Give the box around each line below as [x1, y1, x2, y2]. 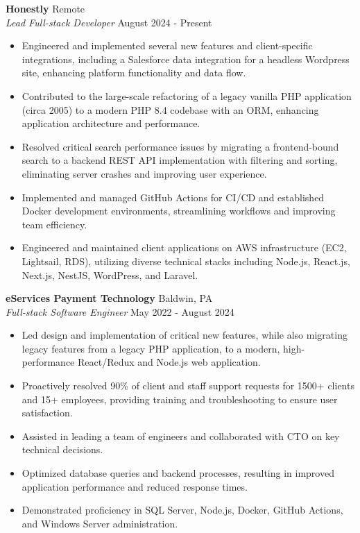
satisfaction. [22, 405, 73, 420]
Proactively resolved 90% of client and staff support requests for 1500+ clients [22, 378, 354, 393]
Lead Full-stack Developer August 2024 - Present [6, 15, 212, 29]
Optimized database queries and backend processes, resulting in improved [22, 466, 334, 480]
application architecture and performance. [22, 116, 200, 130]
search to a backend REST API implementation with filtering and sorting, [22, 153, 338, 167]
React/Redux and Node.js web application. [77, 355, 261, 369]
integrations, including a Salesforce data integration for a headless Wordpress [22, 51, 350, 66]
